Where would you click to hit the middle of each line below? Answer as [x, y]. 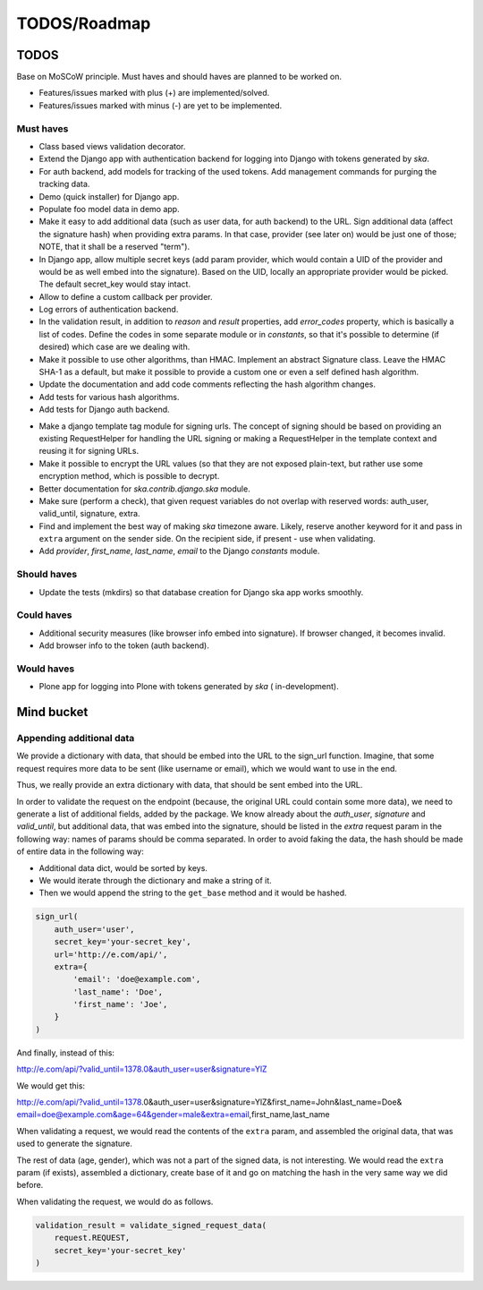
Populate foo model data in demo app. [109, 209]
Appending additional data [76, 739]
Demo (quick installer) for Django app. [109, 196]
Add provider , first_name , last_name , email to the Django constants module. [179, 551]
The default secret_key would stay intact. [115, 284]
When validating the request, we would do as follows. [115, 1201]
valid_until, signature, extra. [89, 514]
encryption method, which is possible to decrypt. [129, 476]
